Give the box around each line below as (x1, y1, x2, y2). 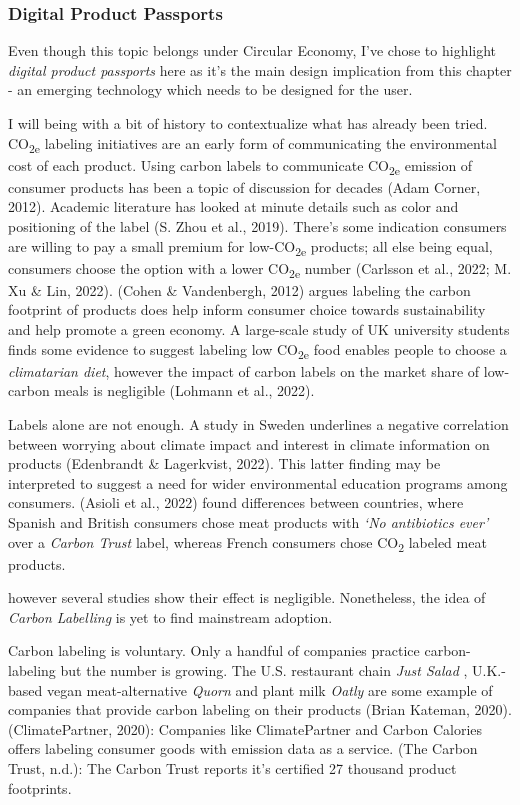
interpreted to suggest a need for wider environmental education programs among (8, 472, 508, 493)
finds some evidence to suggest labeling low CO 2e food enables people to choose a (8, 338, 507, 362)
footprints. (8, 777, 72, 798)
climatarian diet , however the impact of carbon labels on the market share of (8, 360, 480, 381)
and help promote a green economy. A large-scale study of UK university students (8, 319, 510, 340)
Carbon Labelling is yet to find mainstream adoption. (8, 606, 333, 627)
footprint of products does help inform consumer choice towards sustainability (8, 299, 486, 320)
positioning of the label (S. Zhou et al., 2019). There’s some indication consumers (8, 216, 507, 237)
